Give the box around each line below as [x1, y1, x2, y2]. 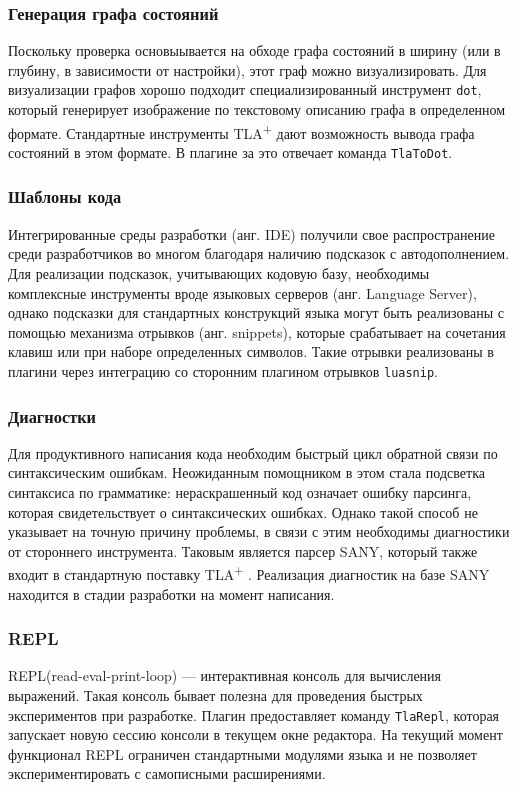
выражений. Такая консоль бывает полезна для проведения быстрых [8, 685, 423, 706]
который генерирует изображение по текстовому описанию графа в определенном [8, 99, 506, 120]
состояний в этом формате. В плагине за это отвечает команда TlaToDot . [8, 141, 453, 162]
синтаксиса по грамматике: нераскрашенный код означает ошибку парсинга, [8, 482, 472, 502]
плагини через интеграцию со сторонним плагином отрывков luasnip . [8, 360, 438, 381]
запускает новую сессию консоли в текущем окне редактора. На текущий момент [8, 724, 503, 745]
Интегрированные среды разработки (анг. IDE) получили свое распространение [8, 223, 495, 244]
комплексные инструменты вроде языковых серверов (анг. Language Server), [8, 282, 477, 303]
